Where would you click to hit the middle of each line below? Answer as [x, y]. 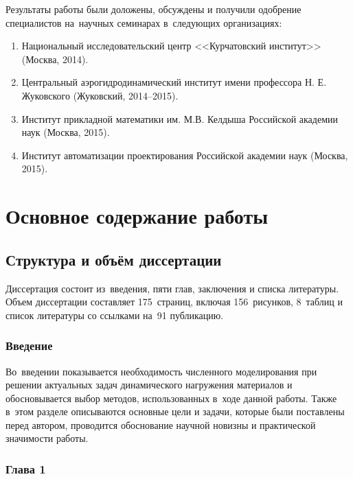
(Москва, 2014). [55, 59]
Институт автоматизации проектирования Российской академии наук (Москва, [185, 155]
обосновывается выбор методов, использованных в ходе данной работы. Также [171, 398]
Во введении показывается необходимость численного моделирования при [161, 371]
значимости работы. [47, 438]
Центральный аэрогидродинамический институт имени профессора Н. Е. [174, 82]
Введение [29, 346]
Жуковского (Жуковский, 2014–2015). [100, 95]
